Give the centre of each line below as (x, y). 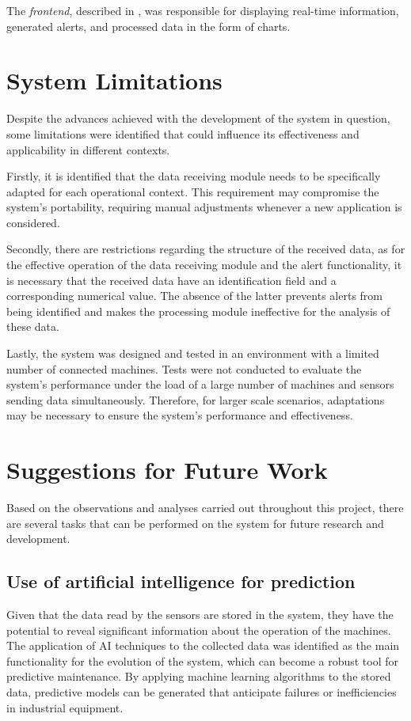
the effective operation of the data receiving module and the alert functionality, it (204, 265)
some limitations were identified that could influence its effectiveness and (183, 133)
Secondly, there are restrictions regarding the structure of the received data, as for (206, 249)
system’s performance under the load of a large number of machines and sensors (200, 384)
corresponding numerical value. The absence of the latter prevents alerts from (195, 296)
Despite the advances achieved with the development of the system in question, (198, 118)
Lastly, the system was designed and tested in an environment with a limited (193, 353)
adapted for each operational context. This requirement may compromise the (193, 191)
